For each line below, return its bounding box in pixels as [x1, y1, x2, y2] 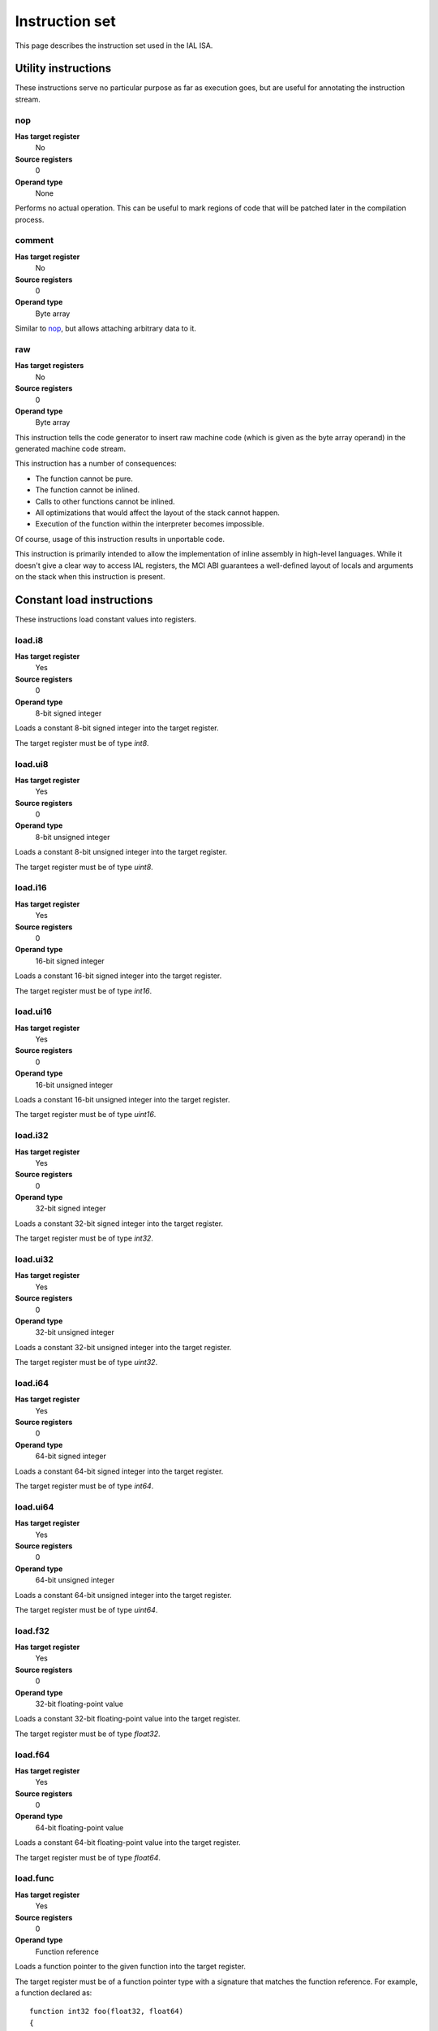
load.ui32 [15, 1254, 54, 1265]
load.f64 [15, 1749, 50, 1760]
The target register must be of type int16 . [15, 985, 152, 995]
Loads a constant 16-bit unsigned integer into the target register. [15, 1095, 230, 1104]
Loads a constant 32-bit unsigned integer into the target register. [15, 1342, 232, 1352]
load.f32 [15, 1625, 50, 1636]
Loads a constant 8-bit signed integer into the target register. [15, 723, 219, 733]
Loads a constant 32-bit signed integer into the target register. [15, 1219, 223, 1228]
